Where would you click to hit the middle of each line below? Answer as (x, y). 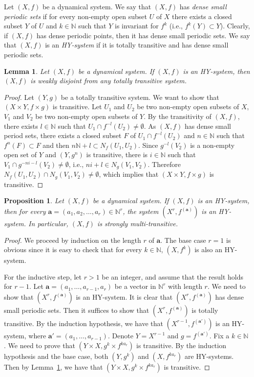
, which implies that (129, 174)
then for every (25, 211)
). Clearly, (235, 26)
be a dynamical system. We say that (97, 6)
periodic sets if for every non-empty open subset (75, 16)
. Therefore (164, 164)
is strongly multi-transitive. (137, 223)
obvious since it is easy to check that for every (73, 249)
